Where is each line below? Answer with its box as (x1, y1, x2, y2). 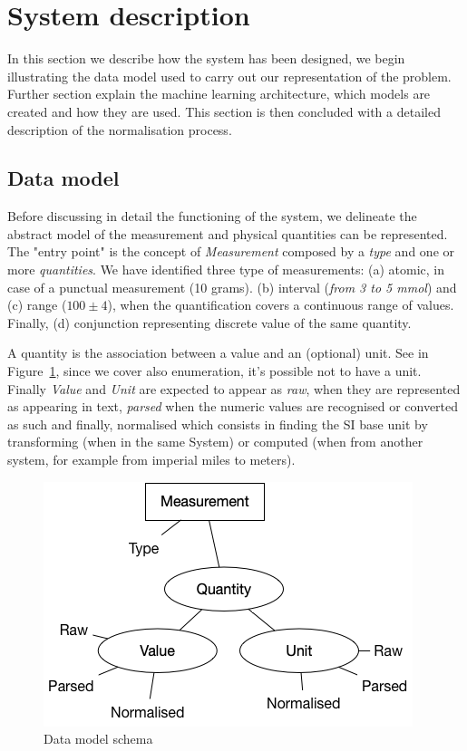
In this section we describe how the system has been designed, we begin (7, 49, 405, 68)
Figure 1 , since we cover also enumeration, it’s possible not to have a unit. (7, 361, 422, 380)
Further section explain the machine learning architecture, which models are (7, 84, 431, 103)
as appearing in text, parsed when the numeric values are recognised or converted (7, 397, 459, 416)
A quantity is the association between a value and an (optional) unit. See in (7, 343, 429, 362)
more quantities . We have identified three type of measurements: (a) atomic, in (7, 260, 445, 279)
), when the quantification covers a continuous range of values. (107, 295, 454, 314)
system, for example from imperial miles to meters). (7, 450, 296, 469)
